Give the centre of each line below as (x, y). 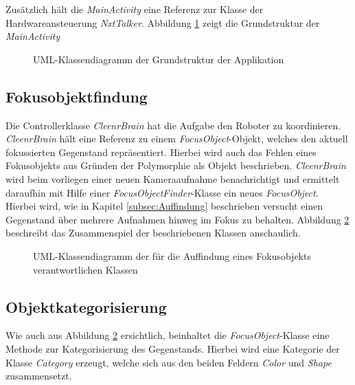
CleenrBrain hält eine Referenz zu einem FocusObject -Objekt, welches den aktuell (177, 139)
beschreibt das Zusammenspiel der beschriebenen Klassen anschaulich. (153, 233)
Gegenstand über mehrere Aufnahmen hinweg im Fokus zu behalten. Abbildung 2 (177, 219)
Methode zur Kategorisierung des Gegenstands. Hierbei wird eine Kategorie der (173, 348)
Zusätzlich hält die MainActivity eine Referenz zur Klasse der (135, 9)
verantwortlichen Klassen (85, 269)
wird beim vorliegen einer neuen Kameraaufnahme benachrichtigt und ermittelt (173, 178)
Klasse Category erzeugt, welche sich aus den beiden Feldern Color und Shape (169, 362)
